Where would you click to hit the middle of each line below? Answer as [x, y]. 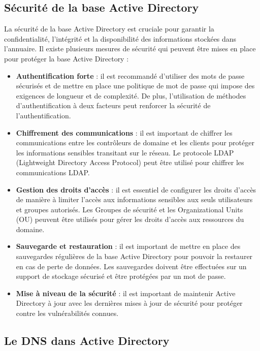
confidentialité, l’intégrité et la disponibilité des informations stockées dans [120, 38]
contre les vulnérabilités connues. [67, 313]
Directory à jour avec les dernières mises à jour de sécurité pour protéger [129, 303]
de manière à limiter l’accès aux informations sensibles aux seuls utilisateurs [134, 199]
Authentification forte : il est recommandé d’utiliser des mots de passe [130, 75]
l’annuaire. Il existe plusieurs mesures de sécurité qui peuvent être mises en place [130, 49]
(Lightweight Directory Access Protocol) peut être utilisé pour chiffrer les [130, 162]
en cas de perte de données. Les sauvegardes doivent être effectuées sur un [131, 266]
